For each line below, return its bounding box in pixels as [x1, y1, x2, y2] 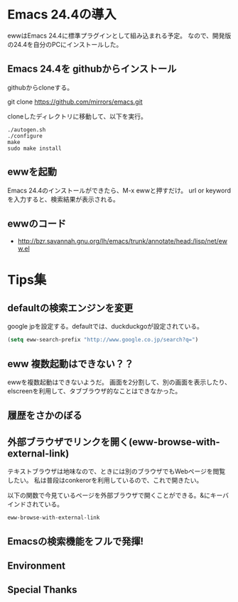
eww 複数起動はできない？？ [7, 358, 134, 370]
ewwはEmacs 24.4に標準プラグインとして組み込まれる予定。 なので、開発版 [7, 31, 232, 40]
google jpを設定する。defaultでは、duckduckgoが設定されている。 [7, 322, 204, 331]
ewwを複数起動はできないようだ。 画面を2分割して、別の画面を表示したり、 [7, 378, 231, 387]
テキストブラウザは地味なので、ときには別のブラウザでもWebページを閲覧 [7, 467, 226, 476]
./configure [7, 132, 43, 139]
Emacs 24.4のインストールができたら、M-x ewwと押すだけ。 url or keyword [7, 186, 231, 195]
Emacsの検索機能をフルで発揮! [7, 535, 144, 547]
